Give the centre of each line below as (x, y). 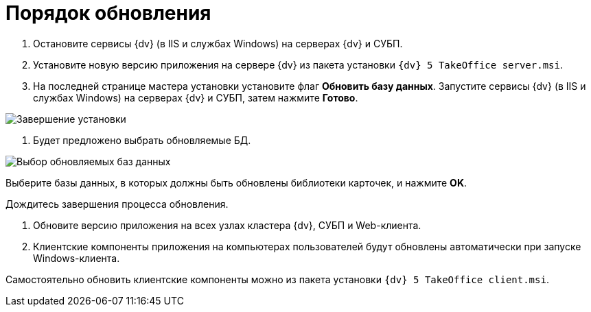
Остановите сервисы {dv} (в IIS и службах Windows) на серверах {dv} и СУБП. (218, 43)
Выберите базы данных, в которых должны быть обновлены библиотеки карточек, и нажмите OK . (236, 182)
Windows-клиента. (77, 258)
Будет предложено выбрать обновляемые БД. (142, 140)
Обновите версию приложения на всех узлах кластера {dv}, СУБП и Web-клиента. (227, 225)
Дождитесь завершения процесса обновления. (117, 204)
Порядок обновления (108, 13)
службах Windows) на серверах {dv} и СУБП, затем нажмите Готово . (196, 97)
